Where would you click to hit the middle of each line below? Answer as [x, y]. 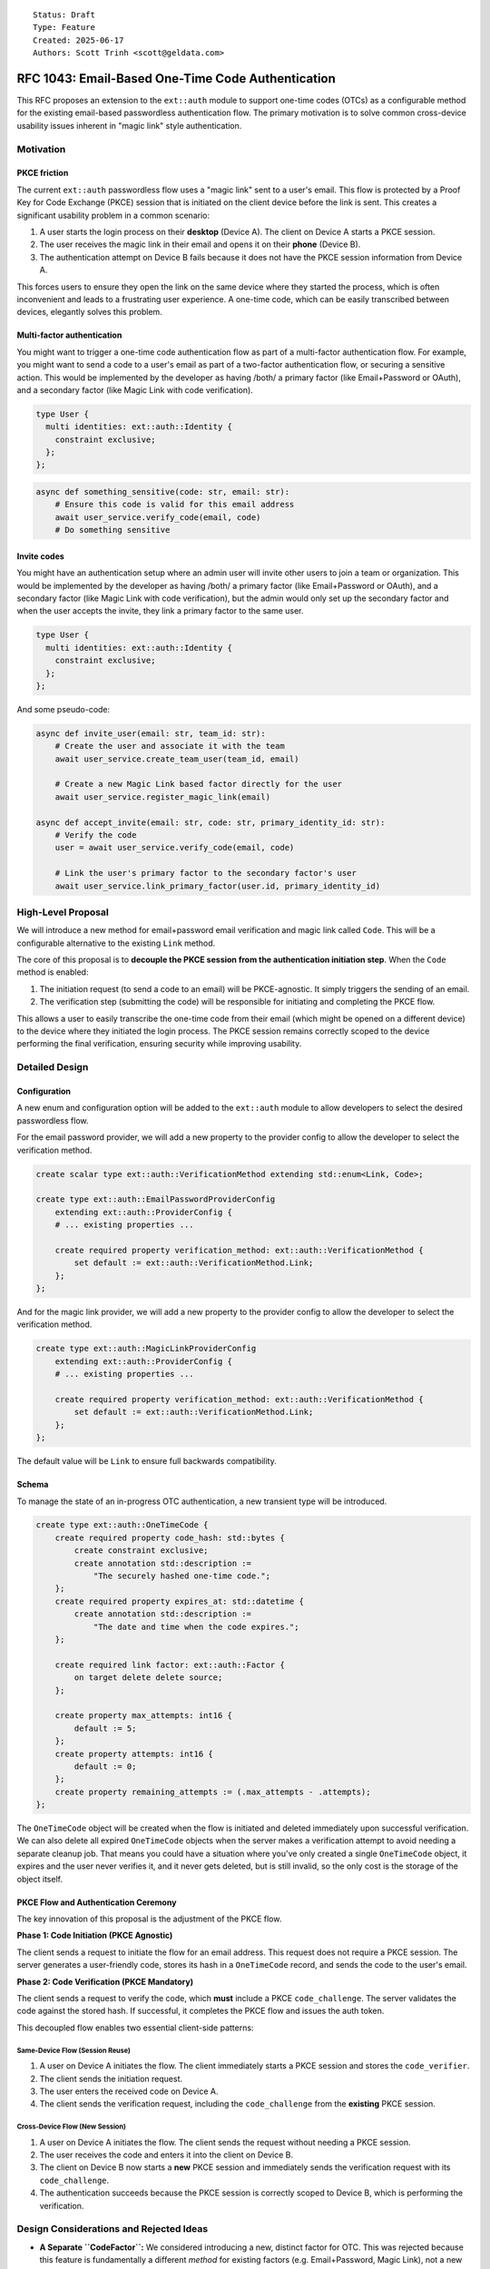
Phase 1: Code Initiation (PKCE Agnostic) [95, 1935]
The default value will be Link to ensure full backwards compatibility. [147, 1461]
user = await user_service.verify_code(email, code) [175, 848]
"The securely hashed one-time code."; [182, 1576]
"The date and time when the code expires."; [196, 1626]
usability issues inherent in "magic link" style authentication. [129, 125]
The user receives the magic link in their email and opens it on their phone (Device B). [200, 244]
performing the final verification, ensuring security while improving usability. [159, 1044]
